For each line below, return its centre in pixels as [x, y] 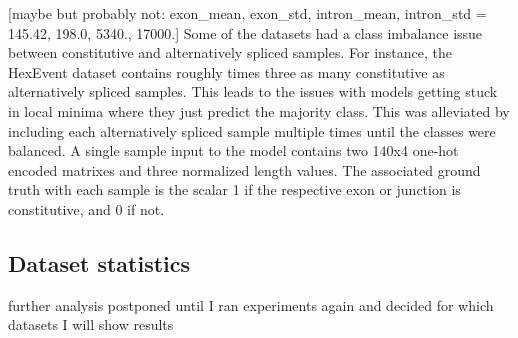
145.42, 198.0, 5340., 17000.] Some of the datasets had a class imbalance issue [245, 32]
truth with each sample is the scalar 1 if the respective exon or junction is [234, 189]
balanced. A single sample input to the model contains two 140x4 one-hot [233, 150]
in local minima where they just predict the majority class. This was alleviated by [259, 110]
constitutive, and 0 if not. [86, 208]
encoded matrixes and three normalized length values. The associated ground [244, 169]
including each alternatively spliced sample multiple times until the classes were [252, 130]
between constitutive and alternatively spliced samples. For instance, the [230, 52]
